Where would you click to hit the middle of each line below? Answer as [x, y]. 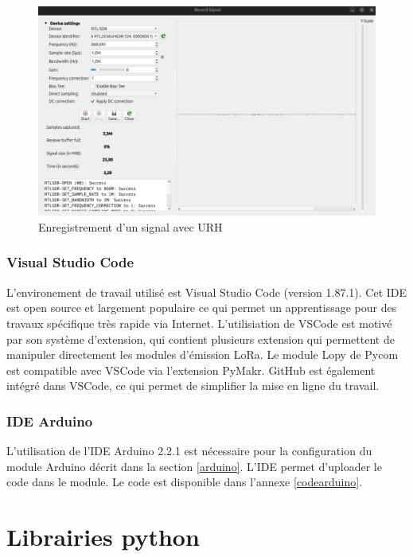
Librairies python [103, 537]
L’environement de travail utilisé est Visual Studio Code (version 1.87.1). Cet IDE [207, 292]
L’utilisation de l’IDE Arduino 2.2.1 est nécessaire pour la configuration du [189, 451]
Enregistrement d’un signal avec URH [131, 226]
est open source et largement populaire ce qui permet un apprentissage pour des [202, 308]
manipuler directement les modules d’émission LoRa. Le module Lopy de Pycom [203, 354]
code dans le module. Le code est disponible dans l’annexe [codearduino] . [185, 482]
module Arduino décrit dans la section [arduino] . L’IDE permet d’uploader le [194, 466]
